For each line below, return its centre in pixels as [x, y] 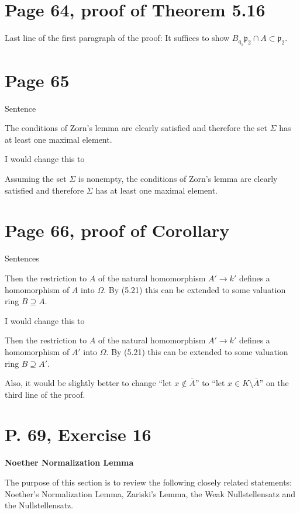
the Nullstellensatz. [39, 505]
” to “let [210, 383]
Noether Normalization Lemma [69, 462]
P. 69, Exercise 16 [78, 434]
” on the [274, 383]
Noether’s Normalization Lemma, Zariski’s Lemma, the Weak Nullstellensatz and [150, 493]
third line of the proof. [45, 394]
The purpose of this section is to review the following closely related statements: [148, 482]
